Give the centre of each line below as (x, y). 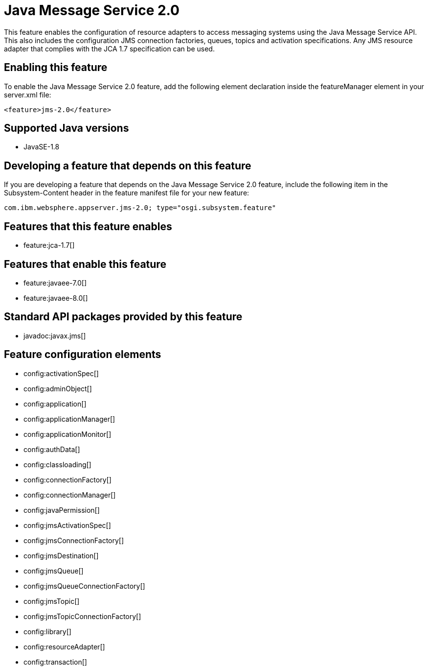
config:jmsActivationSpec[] (67, 525)
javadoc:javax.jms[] (55, 335)
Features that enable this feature (85, 264)
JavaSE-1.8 (42, 147)
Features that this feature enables (88, 226)
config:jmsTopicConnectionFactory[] (82, 616)
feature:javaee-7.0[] (55, 283)
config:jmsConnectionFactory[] (74, 540)
